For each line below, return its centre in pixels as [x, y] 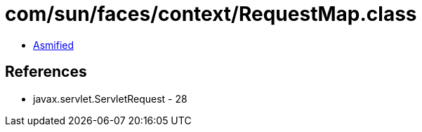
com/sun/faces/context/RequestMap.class [211, 14]
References [46, 72]
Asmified [54, 45]
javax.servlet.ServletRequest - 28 [110, 98]
